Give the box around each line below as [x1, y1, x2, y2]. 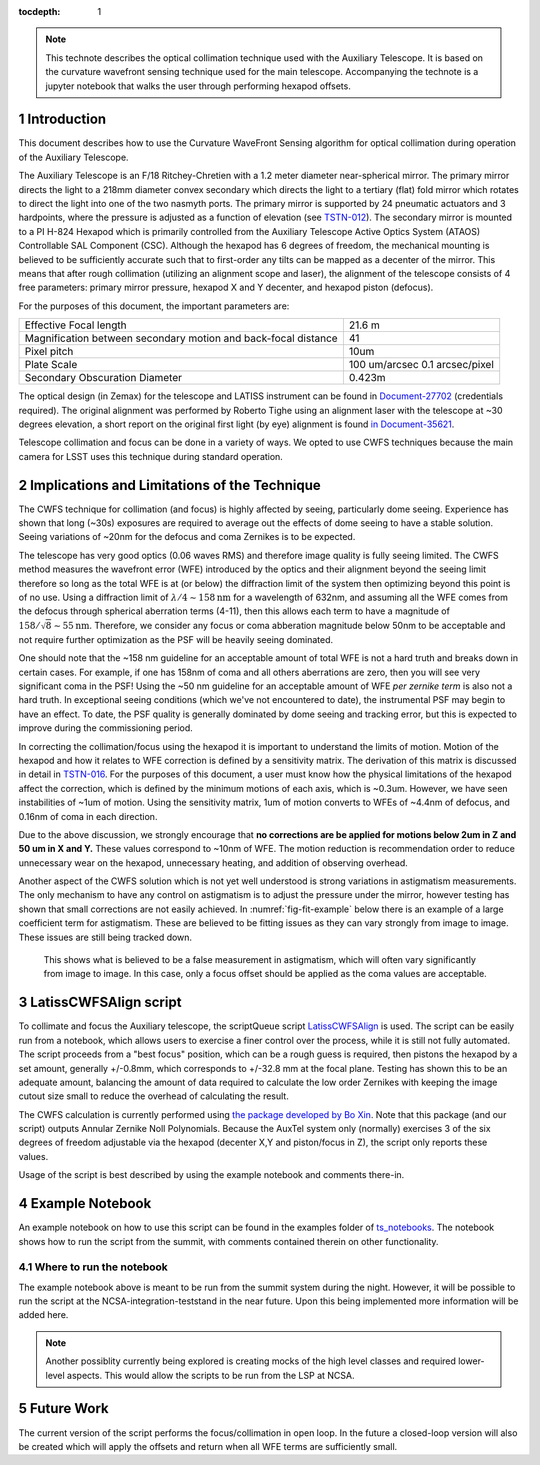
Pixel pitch [24, 345, 74, 359]
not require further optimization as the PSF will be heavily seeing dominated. [18, 633, 334, 645]
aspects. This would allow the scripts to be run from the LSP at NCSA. [66, 1369, 355, 1381]
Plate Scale [24, 358, 78, 372]
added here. [18, 1309, 69, 1321]
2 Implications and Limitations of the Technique [18, 476, 322, 494]
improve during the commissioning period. [18, 722, 194, 734]
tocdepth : [18, 6, 61, 17]
